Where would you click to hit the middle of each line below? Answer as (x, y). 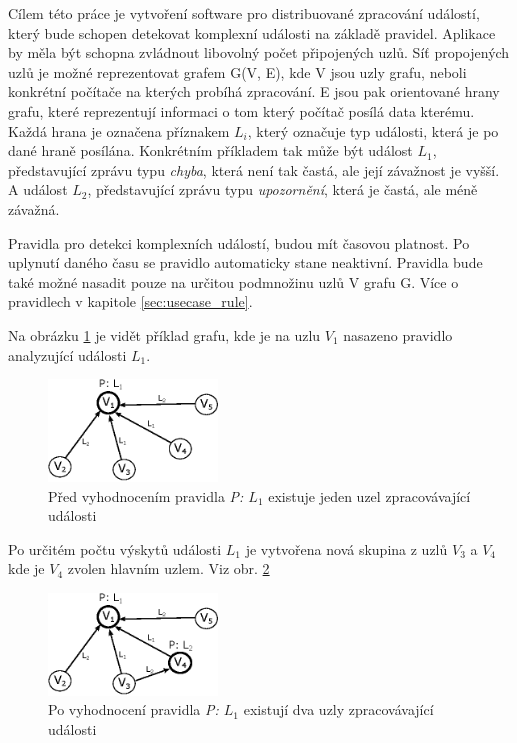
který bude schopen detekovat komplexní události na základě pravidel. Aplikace (252, 32)
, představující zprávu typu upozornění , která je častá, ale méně (282, 189)
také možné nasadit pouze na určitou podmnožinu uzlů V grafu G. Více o (233, 281)
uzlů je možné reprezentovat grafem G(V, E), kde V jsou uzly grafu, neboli (237, 71)
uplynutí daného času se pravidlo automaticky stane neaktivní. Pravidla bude (245, 262)
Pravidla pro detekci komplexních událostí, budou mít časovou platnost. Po (239, 242)
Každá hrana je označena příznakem (119, 130)
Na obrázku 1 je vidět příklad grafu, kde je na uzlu (164, 334)
